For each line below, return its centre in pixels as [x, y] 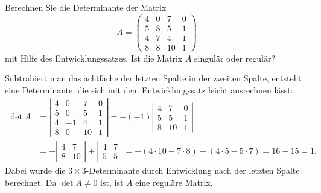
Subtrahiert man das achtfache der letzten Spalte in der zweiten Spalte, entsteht [153, 78]
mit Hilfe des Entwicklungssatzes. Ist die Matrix [94, 58]
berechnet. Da [31, 182]
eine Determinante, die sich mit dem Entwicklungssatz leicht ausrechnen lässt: [149, 90]
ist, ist [112, 182]
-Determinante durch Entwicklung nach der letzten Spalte [193, 170]
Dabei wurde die [35, 170]
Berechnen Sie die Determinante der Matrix [86, 7]
